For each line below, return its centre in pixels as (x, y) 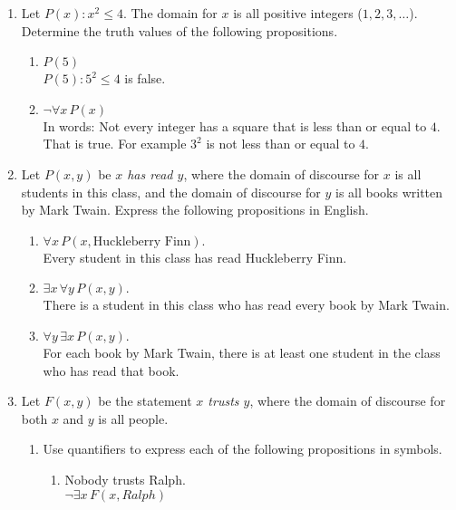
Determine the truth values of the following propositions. (179, 30)
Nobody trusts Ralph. (125, 479)
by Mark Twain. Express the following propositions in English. (195, 210)
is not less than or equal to (281, 144)
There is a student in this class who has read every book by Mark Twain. (246, 305)
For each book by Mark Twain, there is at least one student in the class (242, 352)
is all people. (133, 418)
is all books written (389, 192)
